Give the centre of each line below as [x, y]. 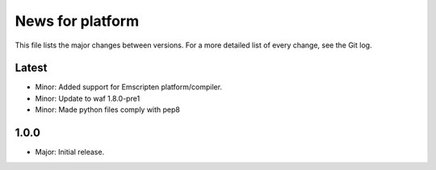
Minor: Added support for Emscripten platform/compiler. [128, 87]
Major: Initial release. [70, 152]
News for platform [77, 21]
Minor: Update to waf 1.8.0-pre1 [88, 98]
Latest [31, 68]
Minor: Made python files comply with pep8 [108, 110]
